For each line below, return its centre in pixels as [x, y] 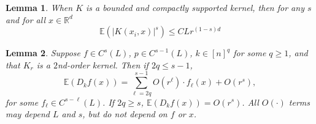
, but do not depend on [125, 114]
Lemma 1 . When [39, 7]
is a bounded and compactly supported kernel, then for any [195, 7]
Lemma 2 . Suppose [43, 53]
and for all [25, 19]
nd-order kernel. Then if [103, 64]
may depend [28, 114]
